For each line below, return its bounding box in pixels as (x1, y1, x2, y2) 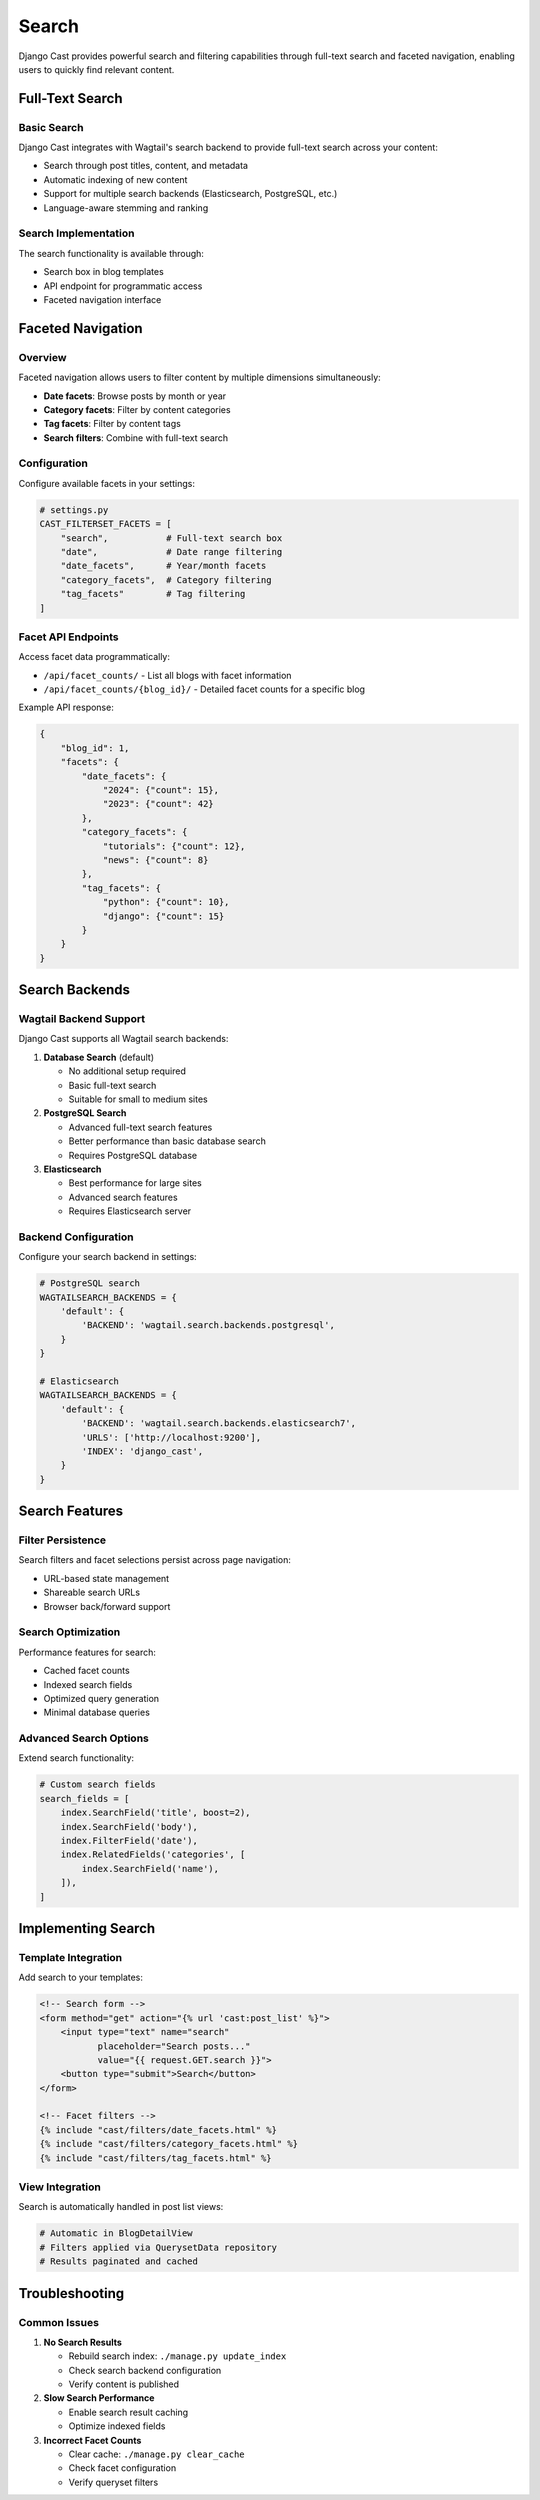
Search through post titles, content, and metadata (43, 160, 249, 172)
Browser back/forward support (43, 1600, 171, 1612)
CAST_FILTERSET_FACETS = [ (39, 518, 172, 530)
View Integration (18, 2180, 102, 2194)
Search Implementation (18, 226, 135, 240)
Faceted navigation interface (43, 293, 162, 305)
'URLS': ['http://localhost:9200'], (81, 1431, 262, 1443)
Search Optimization (18, 1625, 121, 1639)
